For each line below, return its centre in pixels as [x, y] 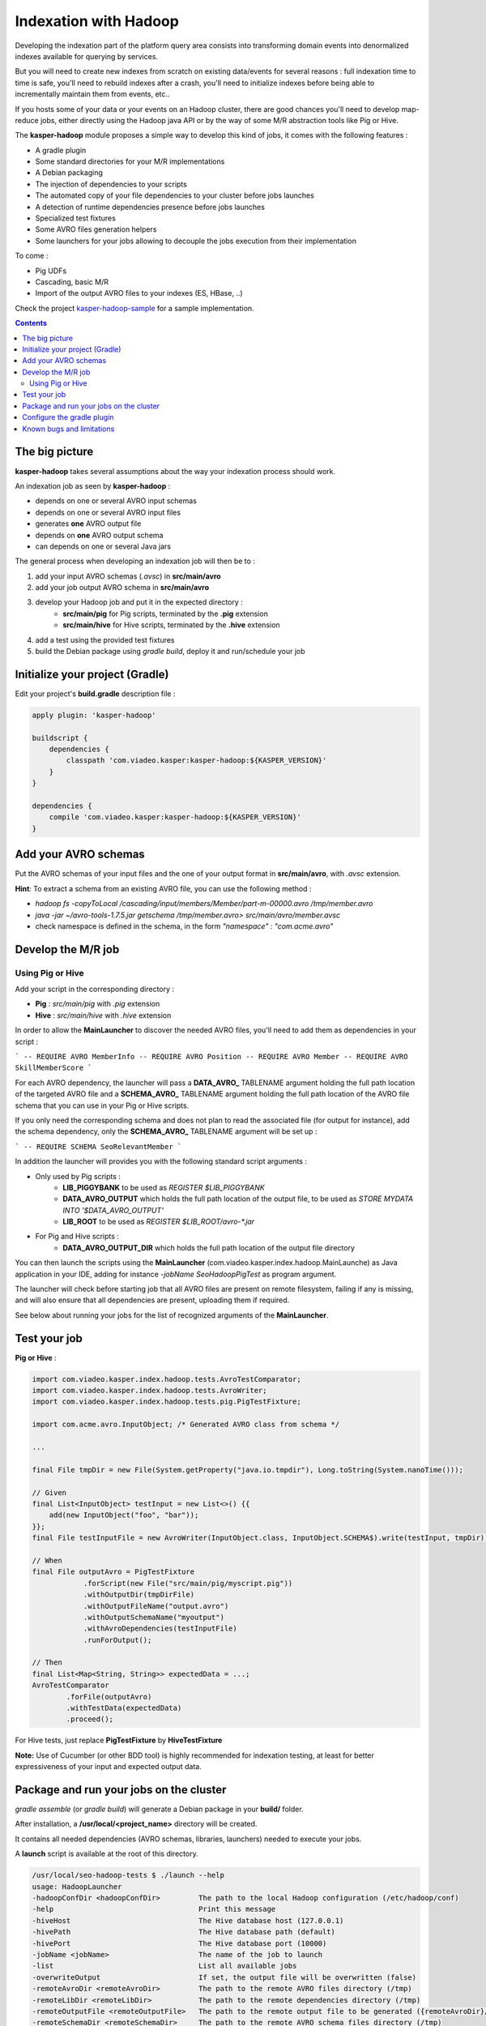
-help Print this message [154, 1909]
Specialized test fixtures [76, 218]
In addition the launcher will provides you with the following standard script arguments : [161, 1161]
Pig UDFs [51, 271]
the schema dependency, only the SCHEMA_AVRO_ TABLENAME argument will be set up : [166, 1131]
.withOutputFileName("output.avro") [156, 1606]
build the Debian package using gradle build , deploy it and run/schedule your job [170, 652]
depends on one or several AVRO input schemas [116, 501]
